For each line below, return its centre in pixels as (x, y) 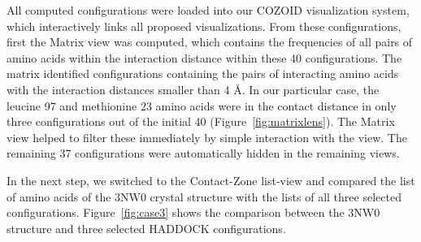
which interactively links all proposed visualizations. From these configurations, (204, 26)
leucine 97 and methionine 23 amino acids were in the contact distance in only (202, 105)
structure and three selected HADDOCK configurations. (146, 228)
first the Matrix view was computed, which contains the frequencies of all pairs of (210, 42)
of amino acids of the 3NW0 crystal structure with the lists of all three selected (204, 196)
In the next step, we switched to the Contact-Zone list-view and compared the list (211, 180)
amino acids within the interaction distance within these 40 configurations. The (204, 57)
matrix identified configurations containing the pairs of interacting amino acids (203, 73)
